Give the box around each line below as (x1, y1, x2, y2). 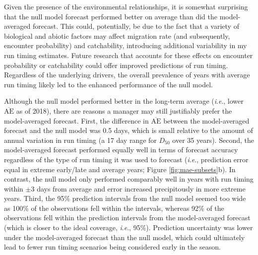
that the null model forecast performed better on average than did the (4, 11, 218, 21)
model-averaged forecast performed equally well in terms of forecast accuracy (4, 144, 238, 155)
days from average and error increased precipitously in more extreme (37, 183, 246, 193)
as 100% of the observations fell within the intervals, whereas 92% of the (4, 202, 224, 213)
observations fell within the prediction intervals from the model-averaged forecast (4, 212, 251, 223)
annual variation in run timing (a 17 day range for (4, 134, 157, 145)
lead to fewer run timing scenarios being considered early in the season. (4, 242, 221, 252)
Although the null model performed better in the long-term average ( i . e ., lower (4, 96, 244, 106)
